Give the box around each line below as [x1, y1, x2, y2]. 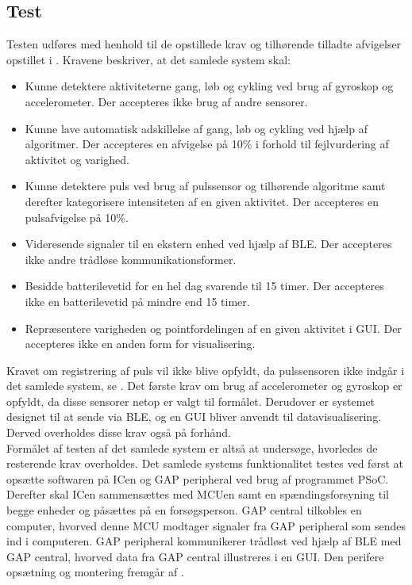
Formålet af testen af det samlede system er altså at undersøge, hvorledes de [6, 439, 378, 456]
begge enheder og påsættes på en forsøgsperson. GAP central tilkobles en [6, 502, 362, 518]
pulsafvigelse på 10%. [25, 208, 129, 225]
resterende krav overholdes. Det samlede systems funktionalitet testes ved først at [6, 455, 403, 472]
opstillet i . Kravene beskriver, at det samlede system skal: [6, 51, 291, 67]
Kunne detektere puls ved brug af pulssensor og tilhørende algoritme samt [25, 178, 386, 194]
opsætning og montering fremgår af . [6, 564, 184, 580]
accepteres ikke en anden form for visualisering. [25, 335, 256, 352]
